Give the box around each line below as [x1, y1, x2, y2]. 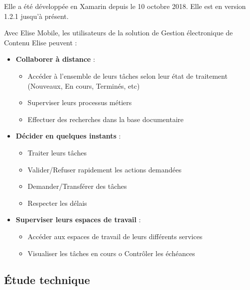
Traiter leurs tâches [27, 147, 87, 157]
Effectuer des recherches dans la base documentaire [27, 114, 184, 124]
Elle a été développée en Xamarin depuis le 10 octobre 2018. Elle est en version [4, 1, 246, 11]
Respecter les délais [27, 197, 87, 208]
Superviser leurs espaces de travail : [15, 214, 141, 225]
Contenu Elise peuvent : [4, 37, 77, 47]
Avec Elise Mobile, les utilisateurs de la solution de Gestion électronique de [4, 27, 233, 38]
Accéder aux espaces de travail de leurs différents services [27, 231, 203, 241]
